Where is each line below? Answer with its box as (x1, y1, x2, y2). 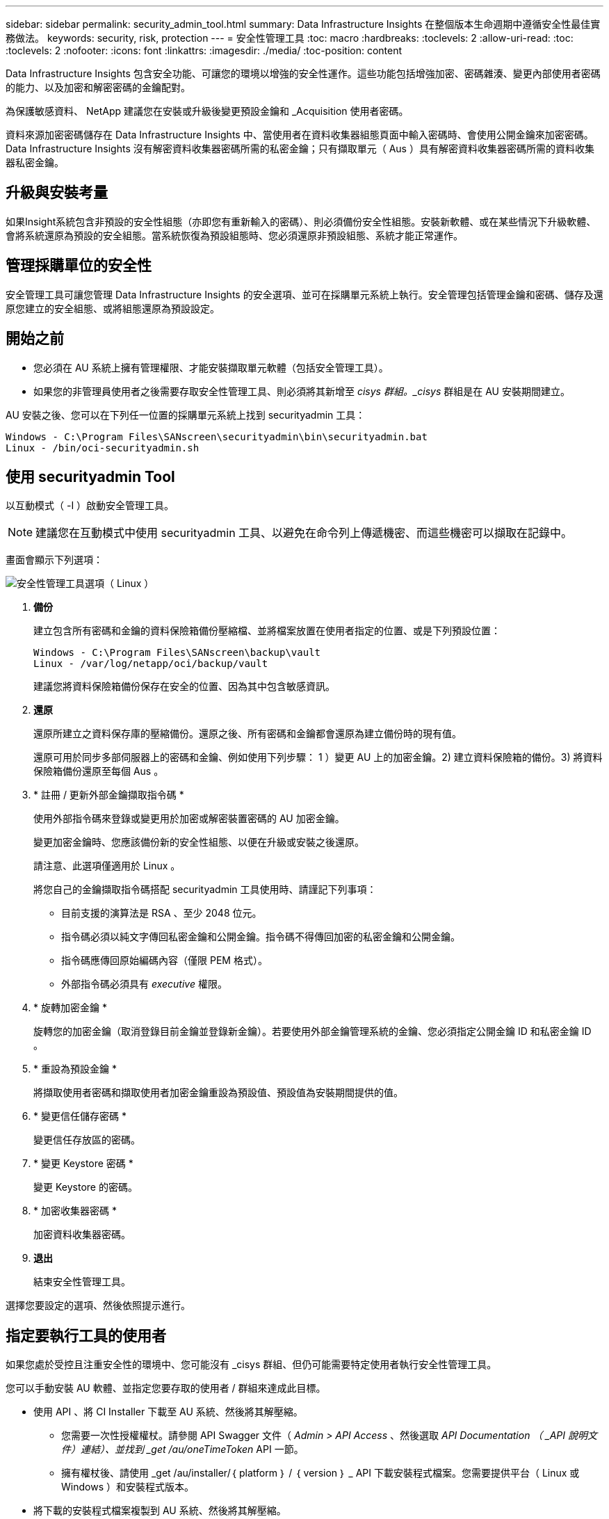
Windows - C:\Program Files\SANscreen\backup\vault (33, 647, 321, 659)
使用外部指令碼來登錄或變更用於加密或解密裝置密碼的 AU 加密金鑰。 (33, 812, 345, 825)
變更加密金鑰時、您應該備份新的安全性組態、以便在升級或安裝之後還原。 (33, 836, 364, 849)
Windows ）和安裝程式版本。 (61, 1481, 194, 1493)
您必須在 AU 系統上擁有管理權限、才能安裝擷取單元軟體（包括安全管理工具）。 (33, 361, 389, 373)
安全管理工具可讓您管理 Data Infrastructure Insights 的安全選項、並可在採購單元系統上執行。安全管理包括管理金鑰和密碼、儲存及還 (6, 288, 603, 300)
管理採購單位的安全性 (6, 257, 152, 275)
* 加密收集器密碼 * (33, 1205, 117, 1217)
